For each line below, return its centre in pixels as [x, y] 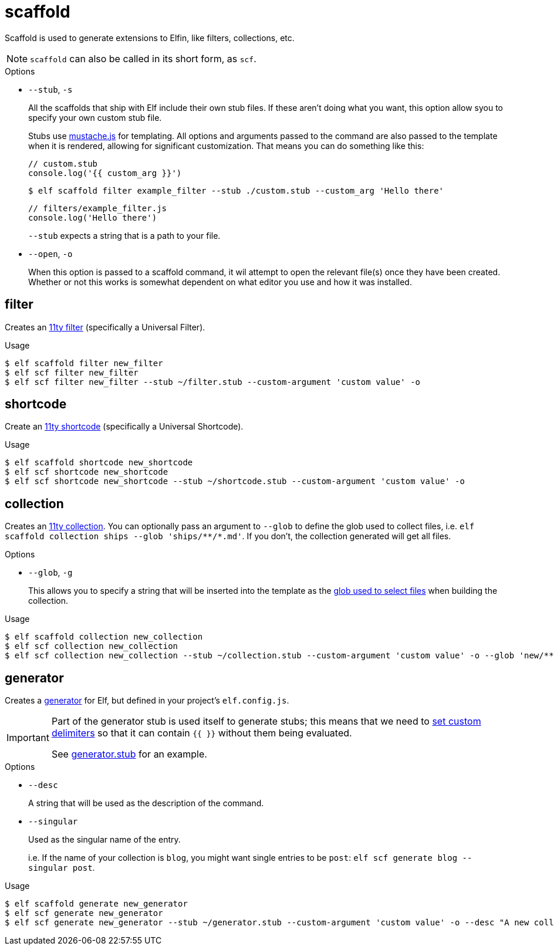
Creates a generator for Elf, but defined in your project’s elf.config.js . [147, 701]
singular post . [62, 868]
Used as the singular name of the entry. [104, 840]
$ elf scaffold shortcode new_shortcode [99, 463]
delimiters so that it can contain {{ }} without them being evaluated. [202, 733]
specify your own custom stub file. [95, 117]
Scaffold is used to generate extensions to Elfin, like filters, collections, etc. [150, 38]
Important [28, 738]
